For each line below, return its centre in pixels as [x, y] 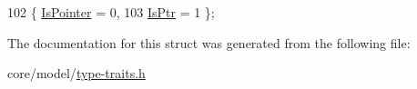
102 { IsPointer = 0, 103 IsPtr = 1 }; [111, 12]
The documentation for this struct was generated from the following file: [209, 42]
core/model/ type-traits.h [76, 73]
